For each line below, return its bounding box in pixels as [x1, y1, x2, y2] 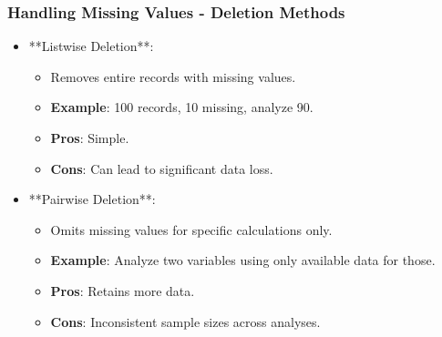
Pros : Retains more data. [50, 281, 195, 300]
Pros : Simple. [50, 128, 129, 147]
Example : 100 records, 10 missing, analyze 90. [50, 97, 314, 117]
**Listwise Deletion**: [28, 36, 154, 56]
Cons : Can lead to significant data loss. [50, 158, 273, 178]
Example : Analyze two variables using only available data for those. [50, 250, 436, 270]
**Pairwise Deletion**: [28, 189, 156, 209]
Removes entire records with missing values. [50, 66, 296, 86]
